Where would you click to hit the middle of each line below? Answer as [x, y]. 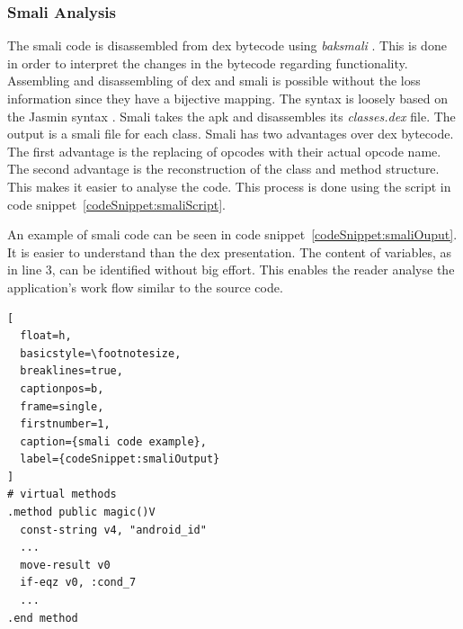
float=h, [46, 336]
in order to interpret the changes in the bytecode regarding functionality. [208, 63]
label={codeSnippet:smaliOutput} [120, 459]
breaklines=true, [71, 371]
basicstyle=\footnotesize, [101, 353]
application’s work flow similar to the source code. [145, 287]
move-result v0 [65, 565]
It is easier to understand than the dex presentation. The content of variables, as [230, 252]
